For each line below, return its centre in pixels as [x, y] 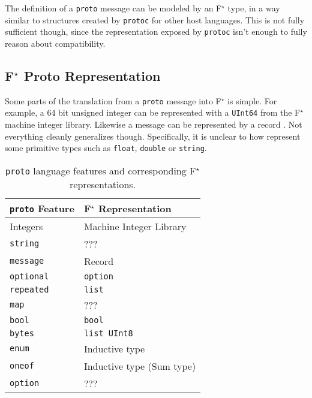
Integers [26, 226]
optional [29, 276]
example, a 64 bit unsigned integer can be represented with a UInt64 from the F [153, 112]
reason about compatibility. [55, 43]
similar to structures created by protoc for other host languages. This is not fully [155, 19]
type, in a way [254, 8]
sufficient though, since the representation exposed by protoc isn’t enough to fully [156, 31]
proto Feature [42, 208]
